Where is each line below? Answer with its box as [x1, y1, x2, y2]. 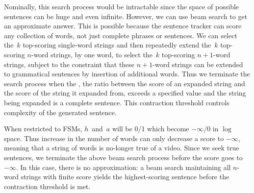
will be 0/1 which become [112, 123, 189, 134]
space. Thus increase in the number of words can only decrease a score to [4, 133, 224, 143]
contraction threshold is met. [4, 181, 91, 191]
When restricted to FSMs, [4, 123, 82, 134]
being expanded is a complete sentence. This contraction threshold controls [4, 97, 229, 107]
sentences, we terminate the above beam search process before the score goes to [4, 152, 243, 162]
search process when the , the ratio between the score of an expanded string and [4, 78, 245, 88]
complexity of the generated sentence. [4, 107, 117, 117]
